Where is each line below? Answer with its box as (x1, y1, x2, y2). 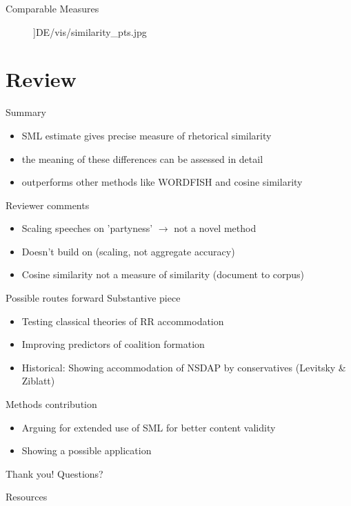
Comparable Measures (6, 1, 99, 15)
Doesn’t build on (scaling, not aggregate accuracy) (21, 244, 235, 258)
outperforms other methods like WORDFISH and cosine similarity (21, 175, 303, 189)
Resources (6, 489, 48, 504)
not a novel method (174, 221, 257, 235)
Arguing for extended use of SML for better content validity (21, 420, 276, 434)
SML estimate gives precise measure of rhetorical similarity (21, 128, 272, 142)
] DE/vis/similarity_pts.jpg (33, 24, 147, 39)
